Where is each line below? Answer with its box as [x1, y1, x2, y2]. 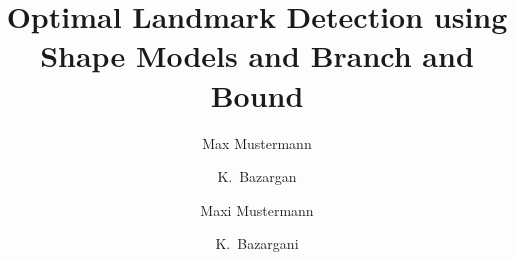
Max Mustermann [202, 132, 312, 153]
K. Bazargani [215, 233, 299, 254]
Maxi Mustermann [200, 199, 314, 220]
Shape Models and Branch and [40, 35, 474, 76]
